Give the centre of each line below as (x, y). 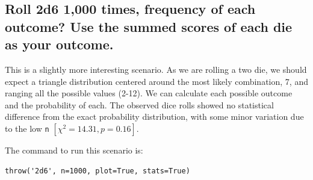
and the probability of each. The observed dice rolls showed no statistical (139, 104)
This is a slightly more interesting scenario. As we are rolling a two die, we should (156, 69)
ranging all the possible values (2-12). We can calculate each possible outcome (149, 93)
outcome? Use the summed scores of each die (149, 26)
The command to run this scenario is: (74, 150)
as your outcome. (59, 44)
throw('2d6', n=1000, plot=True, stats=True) (98, 171)
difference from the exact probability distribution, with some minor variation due (154, 116)
